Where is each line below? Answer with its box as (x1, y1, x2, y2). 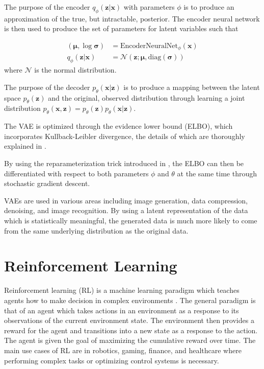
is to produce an (183, 2, 234, 12)
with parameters (123, 2, 175, 12)
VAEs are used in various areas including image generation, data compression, (4, 195, 248, 205)
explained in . (4, 141, 46, 151)
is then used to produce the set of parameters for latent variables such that (4, 23, 239, 34)
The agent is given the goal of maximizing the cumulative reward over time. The (4, 335, 256, 345)
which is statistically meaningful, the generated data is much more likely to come (4, 215, 257, 226)
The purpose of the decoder (4, 81, 90, 92)
